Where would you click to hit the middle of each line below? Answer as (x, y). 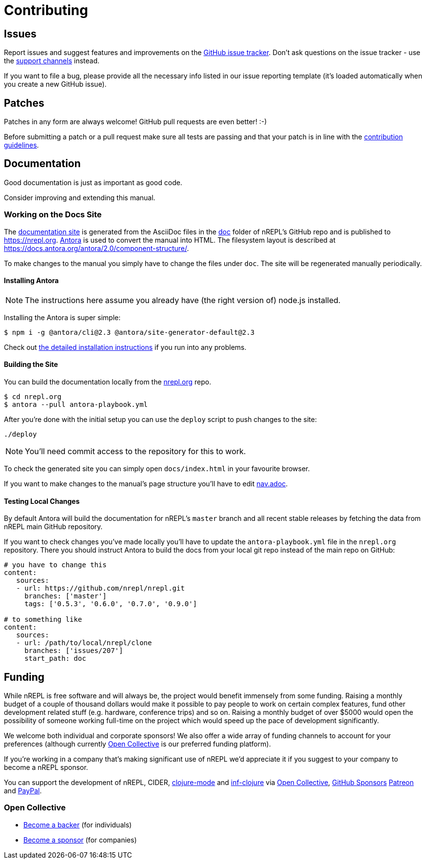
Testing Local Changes (42, 501)
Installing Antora (31, 281)
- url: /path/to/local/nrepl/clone (84, 643)
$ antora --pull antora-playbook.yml (76, 405)
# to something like (43, 620)
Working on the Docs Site (53, 215)
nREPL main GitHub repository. (53, 527)
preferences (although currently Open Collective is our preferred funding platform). (137, 744)
